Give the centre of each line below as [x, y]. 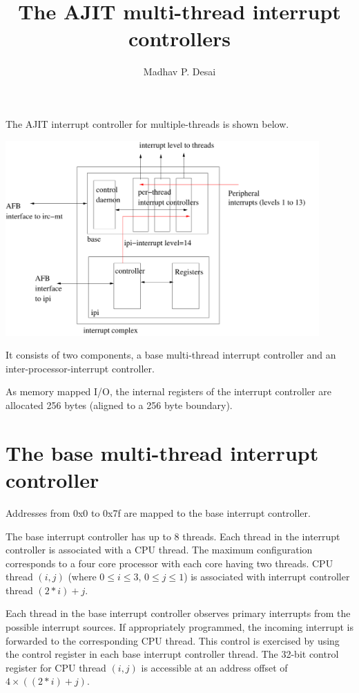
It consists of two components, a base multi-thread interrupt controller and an [171, 355]
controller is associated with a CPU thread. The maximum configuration [159, 550]
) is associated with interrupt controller [267, 577]
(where [82, 577]
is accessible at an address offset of [214, 667]
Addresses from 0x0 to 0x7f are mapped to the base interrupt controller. [158, 512]
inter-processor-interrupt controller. [80, 368]
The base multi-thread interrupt [162, 452]
